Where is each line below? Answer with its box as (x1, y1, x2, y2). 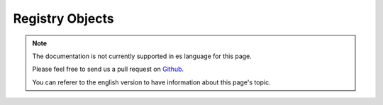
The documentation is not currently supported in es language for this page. (32, 52, 252, 60)
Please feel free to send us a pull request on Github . (32, 65, 184, 74)
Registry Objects (13, 11, 114, 26)
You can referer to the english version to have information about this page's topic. (32, 78, 271, 87)
